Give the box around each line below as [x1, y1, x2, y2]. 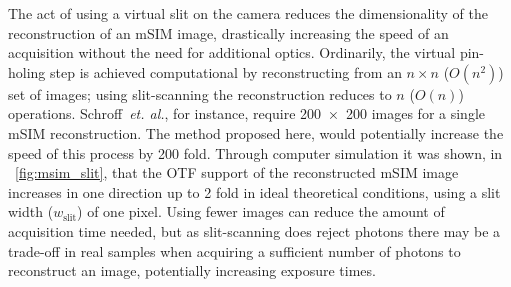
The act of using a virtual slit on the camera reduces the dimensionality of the [8, 3, 488, 23]
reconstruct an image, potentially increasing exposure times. [8, 260, 376, 281]
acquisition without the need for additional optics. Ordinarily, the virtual [8, 42, 456, 63]
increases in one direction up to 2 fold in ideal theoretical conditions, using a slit [8, 181, 501, 202]
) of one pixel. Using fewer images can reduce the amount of [77, 201, 445, 222]
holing [8, 61, 46, 82]
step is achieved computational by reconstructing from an [50, 61, 402, 82]
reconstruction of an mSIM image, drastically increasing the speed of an [8, 22, 449, 43]
